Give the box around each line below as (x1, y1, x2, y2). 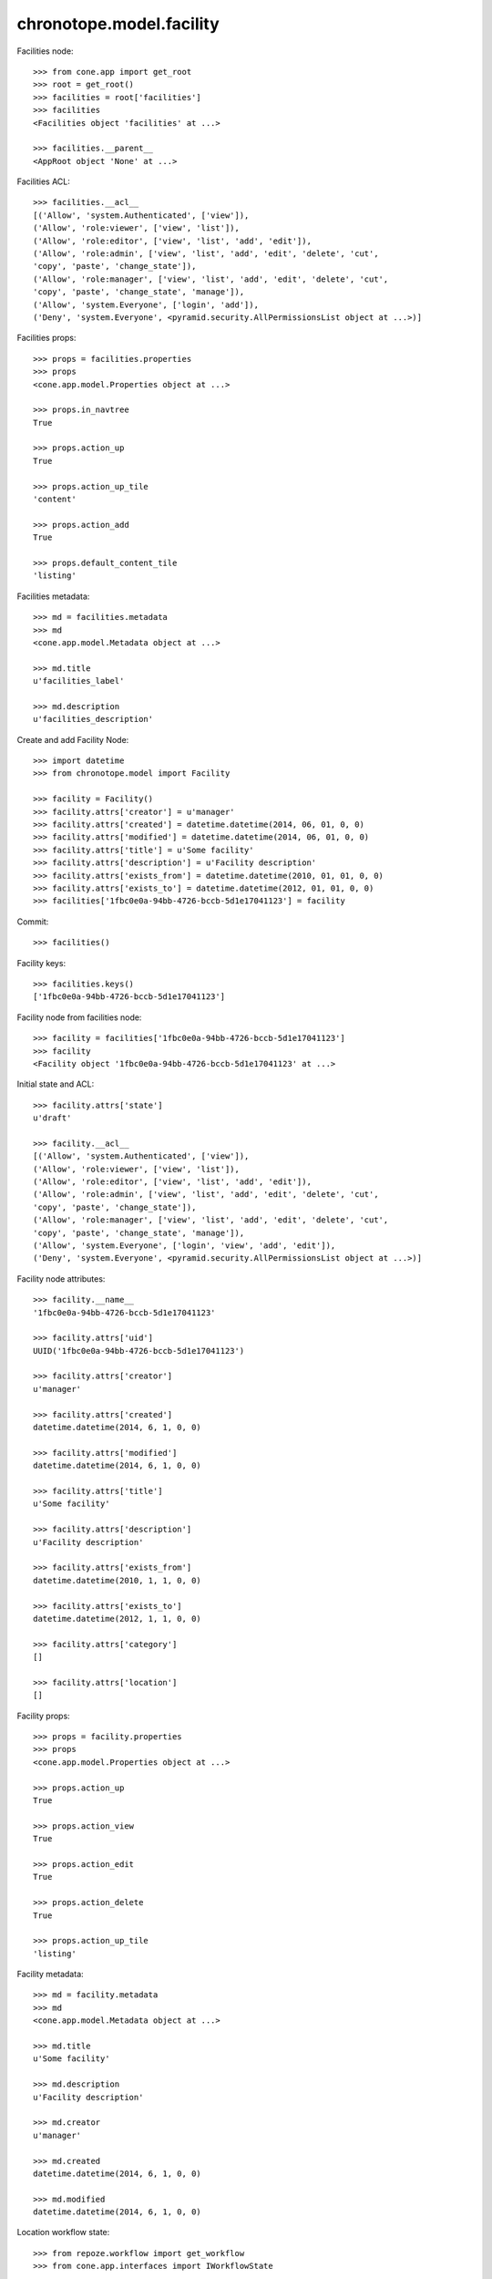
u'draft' (33, 1113, 72, 1123)
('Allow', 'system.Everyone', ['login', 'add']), (33, 299, 260, 310)
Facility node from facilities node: (16, 1012, 142, 1023)
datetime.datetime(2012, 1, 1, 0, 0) (33, 1614, 202, 1624)
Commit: (16, 916, 49, 927)
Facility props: (16, 1710, 70, 1721)
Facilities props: (16, 333, 77, 344)
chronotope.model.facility (16, 14, 220, 34)
